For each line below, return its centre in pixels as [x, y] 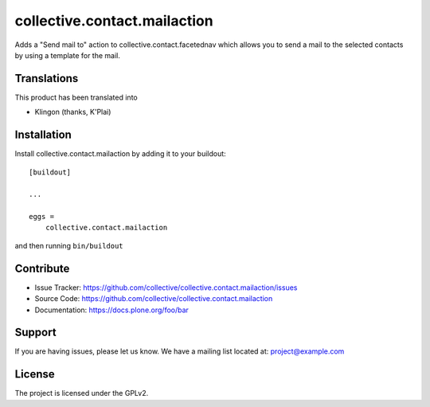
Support [35, 333]
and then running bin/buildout [69, 245]
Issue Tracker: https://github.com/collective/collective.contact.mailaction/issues [166, 288]
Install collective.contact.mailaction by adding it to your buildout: [120, 154]
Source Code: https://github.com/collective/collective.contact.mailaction [154, 299]
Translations [47, 78]
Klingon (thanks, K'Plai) [73, 112]
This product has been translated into [76, 97]
